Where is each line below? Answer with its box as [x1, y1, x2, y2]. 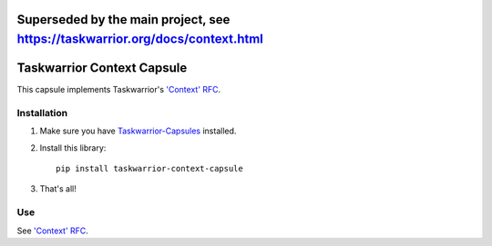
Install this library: [39, 142, 107, 153]
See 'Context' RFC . [16, 225, 88, 236]
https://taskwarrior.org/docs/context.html [16, 32, 264, 47]
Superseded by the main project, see [16, 12, 231, 27]
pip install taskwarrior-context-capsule [56, 163, 243, 174]
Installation [16, 106, 68, 119]
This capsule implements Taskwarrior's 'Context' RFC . [16, 84, 221, 95]
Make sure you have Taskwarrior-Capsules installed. [39, 125, 237, 136]
